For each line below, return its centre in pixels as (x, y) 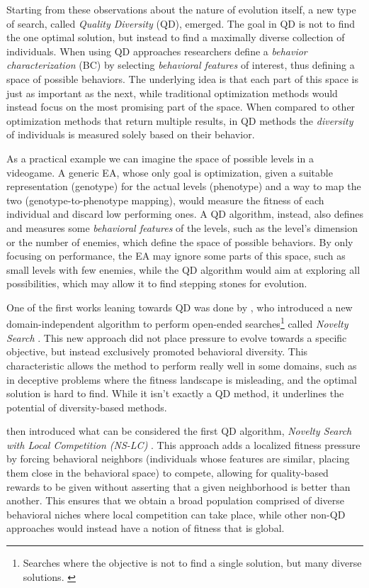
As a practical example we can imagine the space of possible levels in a (160, 158)
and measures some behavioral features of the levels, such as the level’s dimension (182, 227)
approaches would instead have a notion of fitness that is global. (146, 528)
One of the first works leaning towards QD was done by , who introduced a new (180, 307)
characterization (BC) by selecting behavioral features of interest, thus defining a (181, 65)
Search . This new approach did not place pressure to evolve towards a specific (177, 337)
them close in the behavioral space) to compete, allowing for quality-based (168, 473)
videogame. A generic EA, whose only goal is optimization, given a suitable (170, 172)
